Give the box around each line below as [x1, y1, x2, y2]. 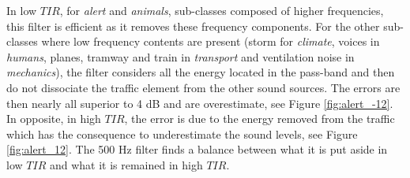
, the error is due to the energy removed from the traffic [124, 110, 395, 127]
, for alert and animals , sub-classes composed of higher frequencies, [59, 2, 384, 18]
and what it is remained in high [49, 156, 203, 172]
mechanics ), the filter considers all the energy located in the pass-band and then [6, 64, 395, 80]
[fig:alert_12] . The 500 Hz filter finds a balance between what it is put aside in [6, 141, 388, 158]
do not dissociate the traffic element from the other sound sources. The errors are [6, 79, 401, 95]
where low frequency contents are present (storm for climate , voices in [41, 33, 380, 50]
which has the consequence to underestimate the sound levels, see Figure [6, 125, 358, 142]
